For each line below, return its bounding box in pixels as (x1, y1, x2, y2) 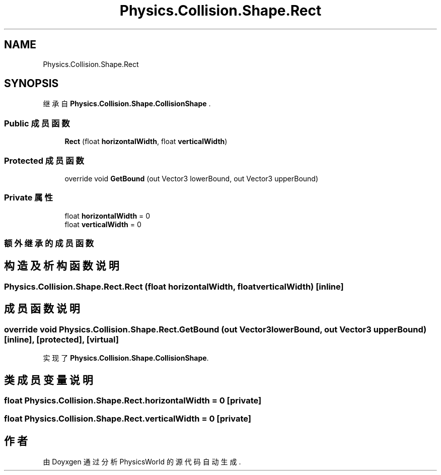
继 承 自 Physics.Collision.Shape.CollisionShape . (43, 99, 211, 108)
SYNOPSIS (4, 77, 59, 90)
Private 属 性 (4, 192, 53, 203)
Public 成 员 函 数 (4, 118, 70, 128)
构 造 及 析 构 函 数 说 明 (4, 259, 119, 273)
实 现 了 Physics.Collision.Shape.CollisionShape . (43, 354, 209, 363)
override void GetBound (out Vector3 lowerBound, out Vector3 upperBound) (64, 174, 319, 183)
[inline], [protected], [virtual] (4, 334, 119, 345)
